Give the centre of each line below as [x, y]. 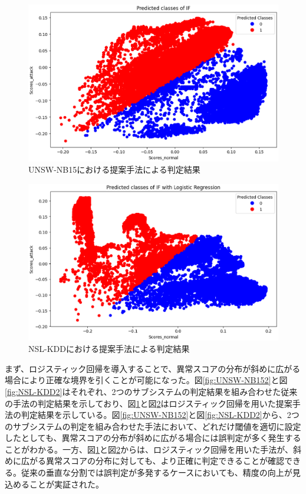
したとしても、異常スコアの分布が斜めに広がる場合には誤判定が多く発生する [153, 438]
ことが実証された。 [66, 484]
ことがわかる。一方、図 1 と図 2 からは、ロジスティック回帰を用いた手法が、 [149, 449]
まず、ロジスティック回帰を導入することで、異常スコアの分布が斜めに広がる [153, 368]
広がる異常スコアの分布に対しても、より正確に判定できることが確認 [152, 461]
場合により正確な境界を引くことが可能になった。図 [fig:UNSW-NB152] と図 [146, 380]
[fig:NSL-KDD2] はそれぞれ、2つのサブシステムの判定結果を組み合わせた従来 [151, 391]
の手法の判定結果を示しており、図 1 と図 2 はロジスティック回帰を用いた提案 [149, 403]
